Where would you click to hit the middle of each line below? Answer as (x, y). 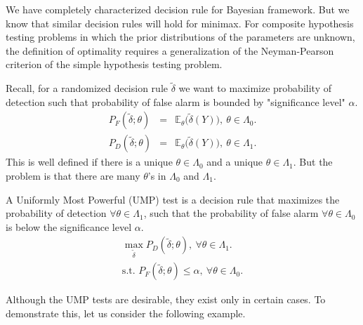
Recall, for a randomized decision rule (87, 88)
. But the (313, 162)
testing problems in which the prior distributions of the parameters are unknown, (180, 37)
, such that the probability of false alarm (231, 213)
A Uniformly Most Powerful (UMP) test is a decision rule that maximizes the (173, 199)
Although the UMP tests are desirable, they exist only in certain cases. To (166, 299)
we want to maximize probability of (255, 88)
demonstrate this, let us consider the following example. (126, 313)
